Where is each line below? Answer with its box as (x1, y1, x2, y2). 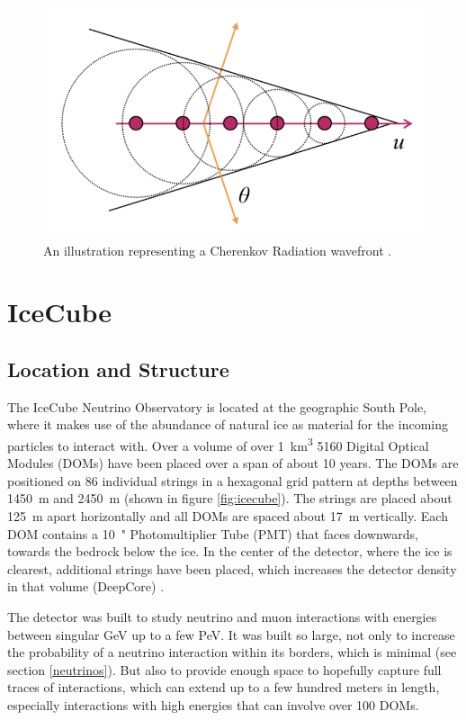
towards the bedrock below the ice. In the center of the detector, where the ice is (7, 542, 453, 561)
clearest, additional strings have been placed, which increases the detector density (7, 559, 457, 578)
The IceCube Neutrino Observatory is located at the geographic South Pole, (7, 397, 427, 416)
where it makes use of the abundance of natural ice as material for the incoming (7, 415, 448, 434)
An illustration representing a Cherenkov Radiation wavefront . (43, 240, 392, 259)
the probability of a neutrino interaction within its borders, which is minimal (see (7, 643, 457, 661)
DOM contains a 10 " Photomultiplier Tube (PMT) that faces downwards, (7, 524, 418, 543)
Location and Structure (7, 355, 229, 383)
